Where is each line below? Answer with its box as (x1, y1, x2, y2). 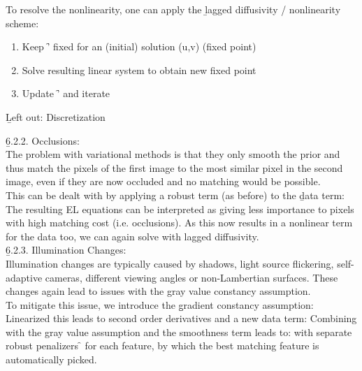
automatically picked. (6, 352, 97, 367)
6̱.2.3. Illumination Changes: (6, 242, 126, 257)
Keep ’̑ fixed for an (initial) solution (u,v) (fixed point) (22, 39, 256, 54)
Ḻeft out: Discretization (6, 109, 106, 124)
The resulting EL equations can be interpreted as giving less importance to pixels (6, 201, 354, 216)
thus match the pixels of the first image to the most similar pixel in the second (6, 160, 343, 175)
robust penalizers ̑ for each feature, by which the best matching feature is (6, 338, 319, 353)
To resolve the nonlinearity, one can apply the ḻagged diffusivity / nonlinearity (6, 2, 341, 16)
